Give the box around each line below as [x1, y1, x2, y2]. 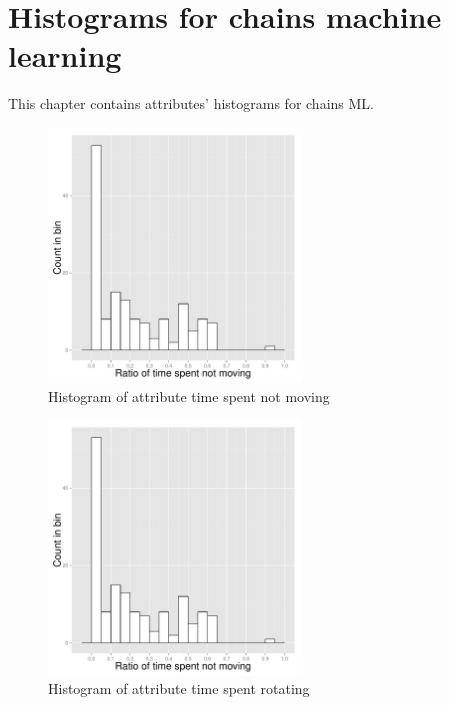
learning [8, 35, 122, 76]
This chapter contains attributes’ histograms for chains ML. [8, 93, 374, 114]
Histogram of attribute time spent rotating [48, 678, 310, 699]
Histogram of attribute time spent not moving [48, 385, 330, 406]
